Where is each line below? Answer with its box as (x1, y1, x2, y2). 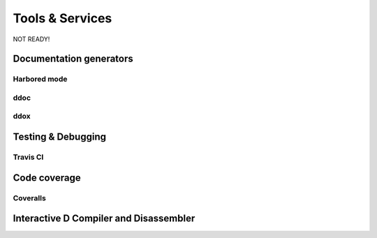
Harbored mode (13, 74, 68, 84)
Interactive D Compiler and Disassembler (13, 213, 195, 225)
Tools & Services (13, 10, 112, 26)
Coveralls (13, 193, 47, 202)
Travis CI (13, 152, 44, 162)
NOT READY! (13, 35, 50, 43)
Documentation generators (13, 53, 134, 65)
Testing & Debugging (13, 131, 106, 143)
